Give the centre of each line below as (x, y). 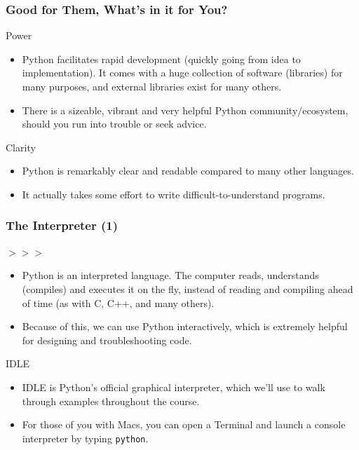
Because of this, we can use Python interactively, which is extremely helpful (185, 326)
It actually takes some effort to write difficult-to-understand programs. (174, 194)
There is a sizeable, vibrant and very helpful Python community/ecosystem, (185, 110)
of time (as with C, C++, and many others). (118, 302)
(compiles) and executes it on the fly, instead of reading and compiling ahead (188, 288)
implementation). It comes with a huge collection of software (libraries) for (182, 73)
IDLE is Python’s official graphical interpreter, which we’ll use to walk (174, 387)
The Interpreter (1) (62, 225)
